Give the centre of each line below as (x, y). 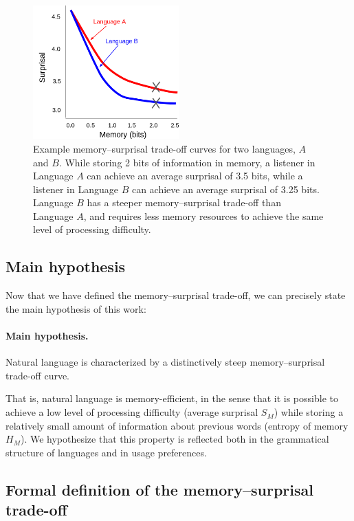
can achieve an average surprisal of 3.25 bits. (225, 189)
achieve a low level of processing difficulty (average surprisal (132, 412)
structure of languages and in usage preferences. (106, 452)
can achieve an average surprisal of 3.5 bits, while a (195, 176)
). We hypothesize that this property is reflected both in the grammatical (175, 439)
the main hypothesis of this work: (76, 308)
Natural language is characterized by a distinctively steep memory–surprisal (165, 362)
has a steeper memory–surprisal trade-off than (184, 202)
